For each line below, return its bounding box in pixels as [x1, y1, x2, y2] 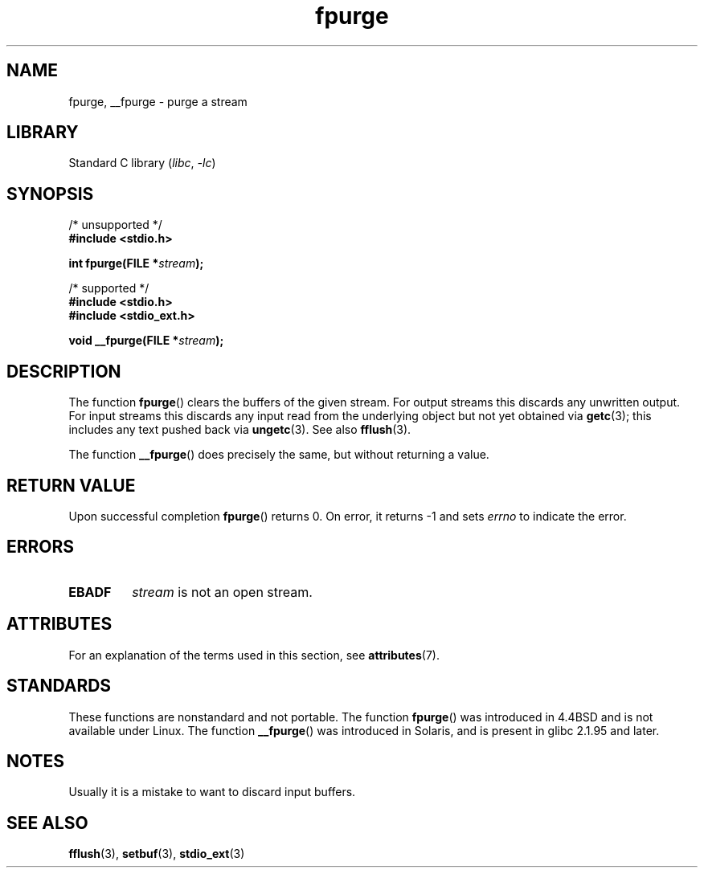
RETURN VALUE [6, 475, 136, 496]
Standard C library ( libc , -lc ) [68, 156, 216, 170]
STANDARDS [6, 676, 112, 696]
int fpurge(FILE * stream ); [68, 256, 204, 271]
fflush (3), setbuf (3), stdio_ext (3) [68, 847, 245, 861]
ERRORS [6, 537, 75, 557]
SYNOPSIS [6, 183, 94, 204]
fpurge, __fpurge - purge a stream [68, 94, 248, 108]
